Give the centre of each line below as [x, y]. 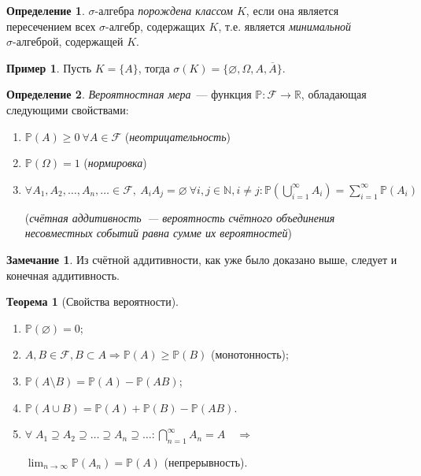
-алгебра [114, 12]
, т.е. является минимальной [285, 26]
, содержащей [91, 41]
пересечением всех [51, 26]
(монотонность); [249, 354]
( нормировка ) [115, 163]
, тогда [154, 67]
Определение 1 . [46, 10]
